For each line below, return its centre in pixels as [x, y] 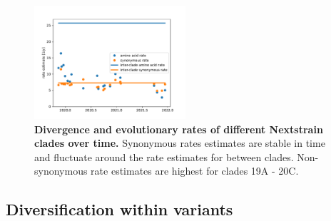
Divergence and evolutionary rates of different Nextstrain [179, 129]
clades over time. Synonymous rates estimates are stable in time [180, 143]
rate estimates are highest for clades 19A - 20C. [195, 171]
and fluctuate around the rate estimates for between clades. [164, 156]
